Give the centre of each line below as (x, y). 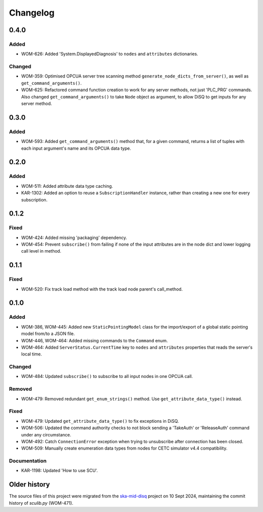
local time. (32, 354)
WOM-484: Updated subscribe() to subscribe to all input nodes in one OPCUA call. (107, 376)
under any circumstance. (46, 434)
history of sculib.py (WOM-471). (41, 503)
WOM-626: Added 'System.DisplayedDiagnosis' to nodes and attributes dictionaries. (110, 54)
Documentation (28, 461)
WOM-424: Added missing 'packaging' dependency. (74, 237)
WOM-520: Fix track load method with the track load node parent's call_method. (102, 289)
